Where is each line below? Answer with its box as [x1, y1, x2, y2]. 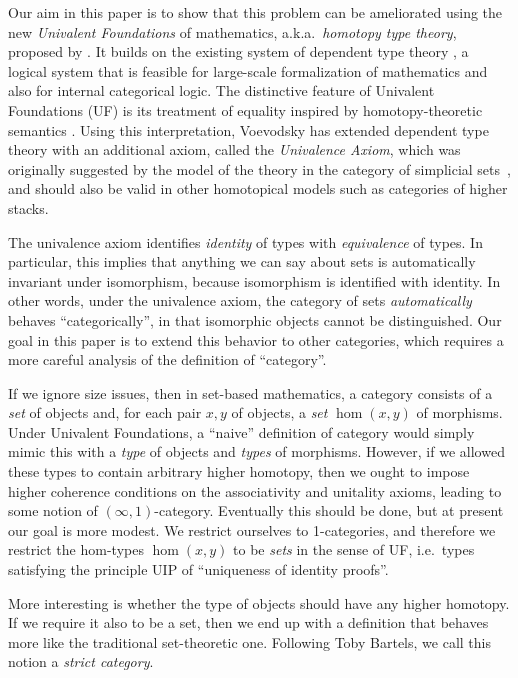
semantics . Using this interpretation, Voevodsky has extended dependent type [8, 119, 489, 140]
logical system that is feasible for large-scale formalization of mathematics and [8, 60, 488, 81]
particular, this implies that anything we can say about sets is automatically [8, 251, 476, 272]
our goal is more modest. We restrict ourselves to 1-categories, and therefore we [8, 519, 496, 540]
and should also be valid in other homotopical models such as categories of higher [8, 178, 508, 199]
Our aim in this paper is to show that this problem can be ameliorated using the [8, 2, 503, 22]
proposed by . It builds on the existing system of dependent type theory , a [8, 41, 469, 62]
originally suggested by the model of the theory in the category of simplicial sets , [8, 158, 511, 179]
